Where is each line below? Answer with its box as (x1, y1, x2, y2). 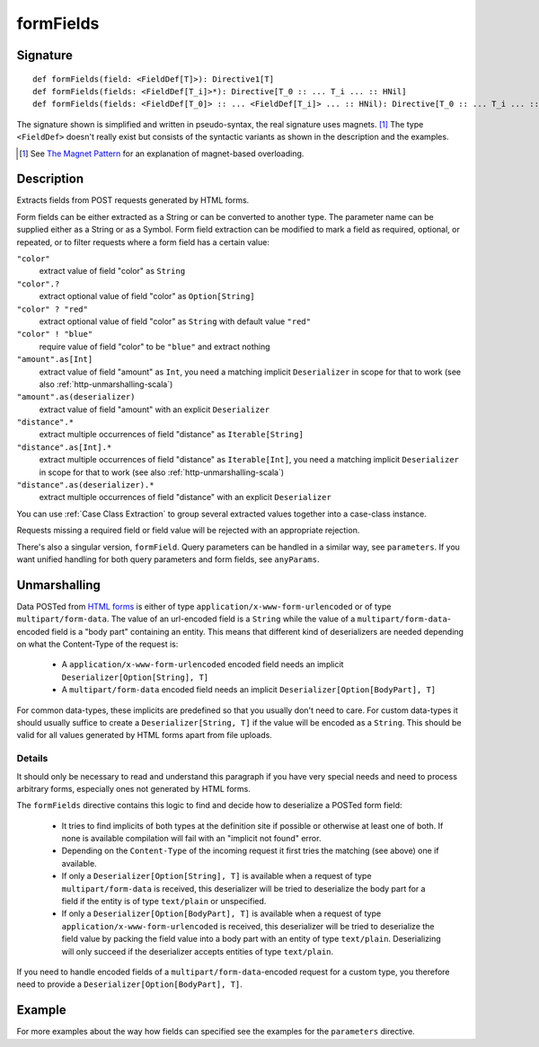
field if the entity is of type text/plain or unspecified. (61, 896, 267, 907)
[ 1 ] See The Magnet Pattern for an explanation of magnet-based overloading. (19, 148, 305, 159)
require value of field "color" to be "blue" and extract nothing (39, 341, 270, 352)
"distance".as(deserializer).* (16, 480, 155, 490)
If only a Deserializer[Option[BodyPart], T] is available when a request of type (61, 908, 382, 919)
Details (16, 752, 49, 765)
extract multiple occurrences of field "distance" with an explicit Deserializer (39, 492, 331, 503)
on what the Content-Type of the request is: (16, 638, 179, 650)
